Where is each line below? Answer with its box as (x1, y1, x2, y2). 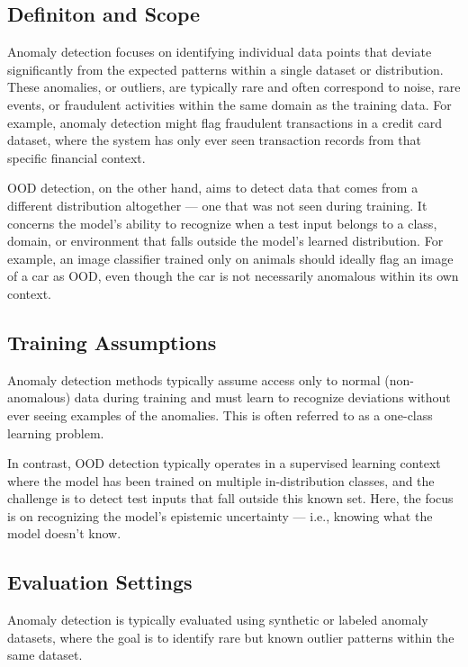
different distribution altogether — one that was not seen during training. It (7, 195, 427, 214)
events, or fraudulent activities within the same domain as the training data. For (7, 95, 452, 113)
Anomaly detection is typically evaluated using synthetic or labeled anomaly (7, 610, 428, 629)
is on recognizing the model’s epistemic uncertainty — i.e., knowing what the (7, 506, 433, 525)
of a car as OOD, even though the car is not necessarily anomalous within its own (7, 266, 459, 285)
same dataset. (7, 645, 83, 664)
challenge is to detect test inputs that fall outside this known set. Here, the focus (7, 489, 454, 508)
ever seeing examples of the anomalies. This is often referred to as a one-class (7, 405, 433, 424)
